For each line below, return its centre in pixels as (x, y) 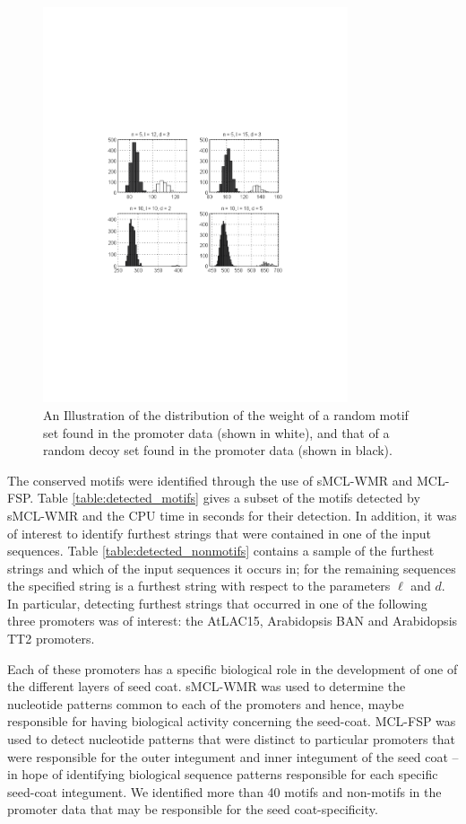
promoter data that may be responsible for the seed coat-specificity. (193, 809)
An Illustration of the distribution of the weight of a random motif (226, 414)
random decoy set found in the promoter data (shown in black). (218, 450)
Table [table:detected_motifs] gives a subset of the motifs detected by (229, 498)
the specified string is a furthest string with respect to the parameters (199, 586)
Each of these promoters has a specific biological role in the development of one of (233, 668)
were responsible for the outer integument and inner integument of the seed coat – (233, 756)
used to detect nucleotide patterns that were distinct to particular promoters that (231, 739)
